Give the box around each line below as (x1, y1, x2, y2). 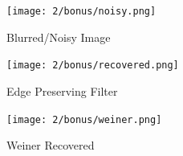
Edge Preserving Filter (6, 82, 118, 99)
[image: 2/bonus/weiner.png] (6, 113, 162, 125)
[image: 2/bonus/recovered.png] (6, 60, 179, 72)
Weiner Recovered (6, 137, 95, 154)
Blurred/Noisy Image (6, 28, 111, 45)
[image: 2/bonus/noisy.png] (6, 6, 157, 17)
